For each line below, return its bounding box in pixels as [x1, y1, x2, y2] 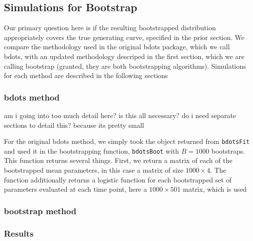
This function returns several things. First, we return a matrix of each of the [4, 155, 233, 165]
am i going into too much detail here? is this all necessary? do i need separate [4, 110, 236, 120]
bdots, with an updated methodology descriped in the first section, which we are [4, 51, 245, 61]
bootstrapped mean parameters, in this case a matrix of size [4, 165, 184, 175]
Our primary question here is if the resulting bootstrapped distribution [4, 22, 216, 33]
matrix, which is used [183, 184, 247, 194]
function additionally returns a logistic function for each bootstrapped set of [4, 174, 232, 184]
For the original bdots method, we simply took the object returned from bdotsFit [4, 136, 250, 146]
